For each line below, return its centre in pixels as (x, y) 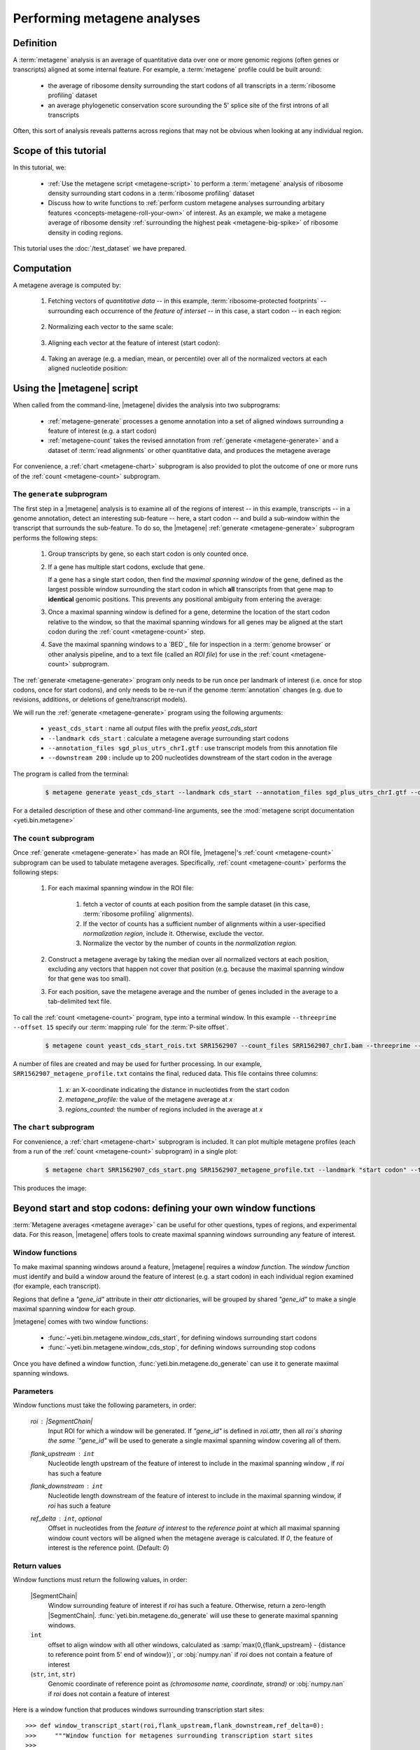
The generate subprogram (60, 494)
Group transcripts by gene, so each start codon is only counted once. (148, 554)
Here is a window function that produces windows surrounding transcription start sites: (139, 1710)
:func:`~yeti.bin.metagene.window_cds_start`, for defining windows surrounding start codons (182, 1338)
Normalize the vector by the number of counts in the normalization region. (190, 943)
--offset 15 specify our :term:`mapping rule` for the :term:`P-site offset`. (121, 1027)
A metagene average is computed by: (67, 285)
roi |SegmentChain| (62, 1421)
